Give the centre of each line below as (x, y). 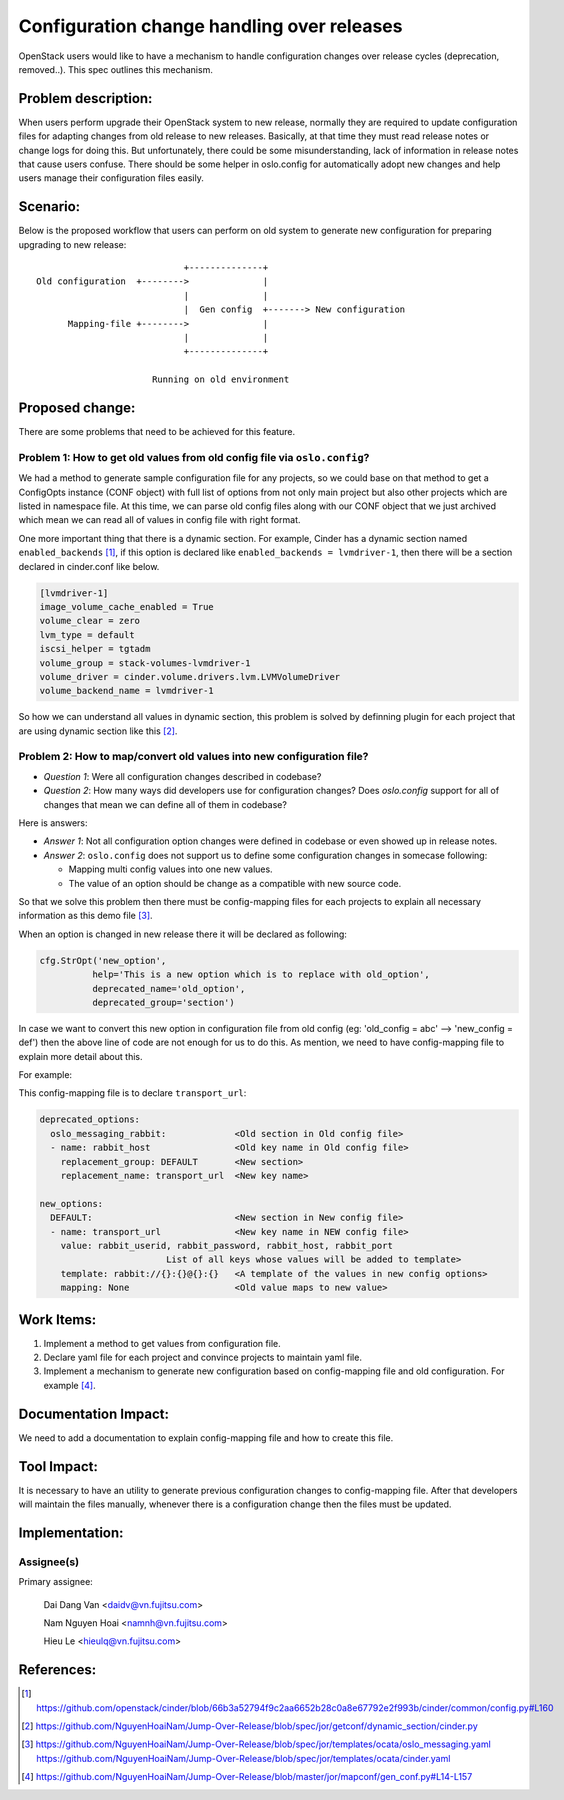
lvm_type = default (87, 634)
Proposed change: (77, 408)
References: (57, 1670)
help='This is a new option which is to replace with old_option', (260, 974)
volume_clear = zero (89, 621)
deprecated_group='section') (163, 1002)
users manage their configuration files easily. (111, 178)
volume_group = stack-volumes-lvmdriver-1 (145, 663)
